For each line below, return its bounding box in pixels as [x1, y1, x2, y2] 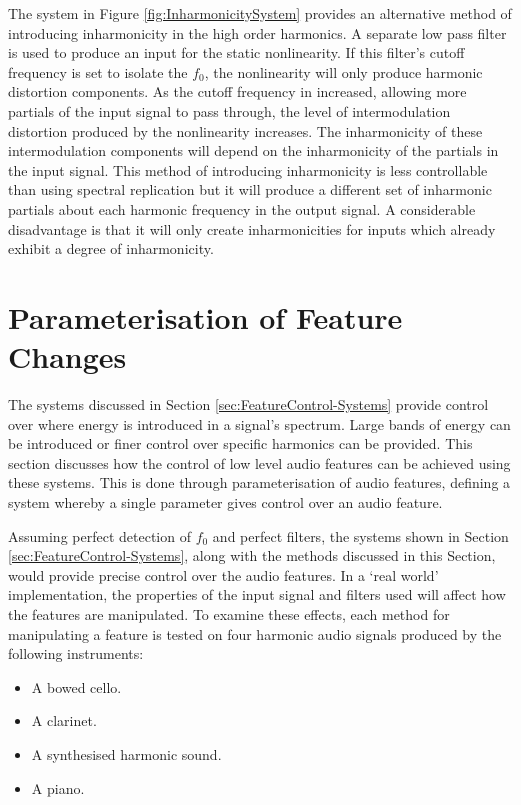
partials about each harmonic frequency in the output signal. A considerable [8, 198, 476, 219]
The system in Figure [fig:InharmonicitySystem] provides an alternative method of [8, 3, 512, 23]
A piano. [31, 777, 85, 798]
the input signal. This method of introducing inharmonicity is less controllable [8, 159, 488, 180]
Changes [8, 336, 127, 377]
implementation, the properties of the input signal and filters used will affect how [8, 584, 506, 605]
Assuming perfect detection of [8, 525, 191, 546]
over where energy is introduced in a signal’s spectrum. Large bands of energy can [8, 413, 511, 434]
